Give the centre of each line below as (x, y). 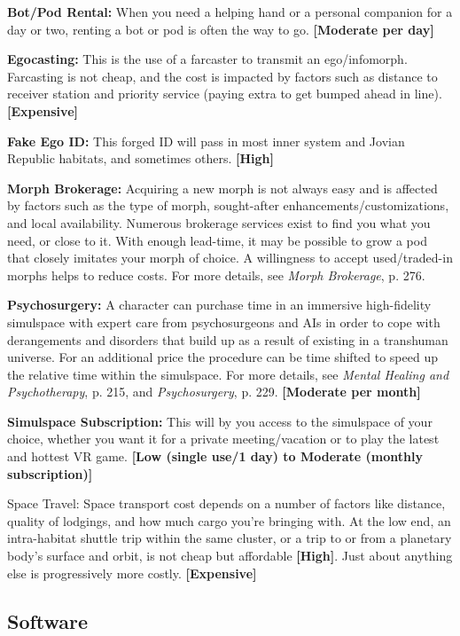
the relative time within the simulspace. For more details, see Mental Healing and (228, 374)
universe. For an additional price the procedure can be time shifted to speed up (222, 357)
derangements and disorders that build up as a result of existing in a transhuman (228, 339)
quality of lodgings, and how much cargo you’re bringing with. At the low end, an (229, 520)
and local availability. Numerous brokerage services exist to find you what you (219, 222)
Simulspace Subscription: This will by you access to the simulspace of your (220, 421)
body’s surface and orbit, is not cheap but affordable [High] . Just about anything (230, 556)
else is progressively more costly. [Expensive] (132, 573)
